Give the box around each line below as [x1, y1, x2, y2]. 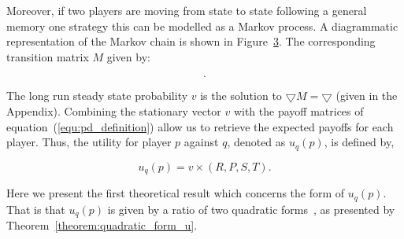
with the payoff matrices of [233, 102, 364, 119]
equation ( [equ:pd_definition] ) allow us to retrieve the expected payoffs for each [6, 118, 394, 134]
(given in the [335, 87, 398, 104]
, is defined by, [324, 134, 395, 150]
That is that [6, 200, 65, 217]
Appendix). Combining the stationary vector [6, 102, 221, 119]
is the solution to [200, 87, 282, 104]
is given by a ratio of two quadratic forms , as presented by [107, 200, 395, 217]
